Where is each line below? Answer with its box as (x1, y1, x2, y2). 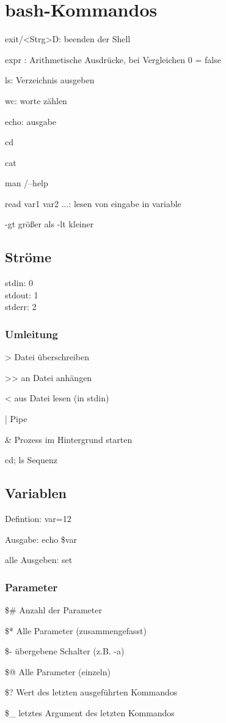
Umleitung (5, 326, 58, 341)
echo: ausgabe (5, 115, 57, 127)
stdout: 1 (5, 288, 38, 301)
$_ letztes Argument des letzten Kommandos (5, 706, 175, 719)
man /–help (5, 176, 48, 189)
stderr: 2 (5, 300, 37, 313)
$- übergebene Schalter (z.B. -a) (5, 645, 125, 657)
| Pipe (5, 412, 27, 425)
